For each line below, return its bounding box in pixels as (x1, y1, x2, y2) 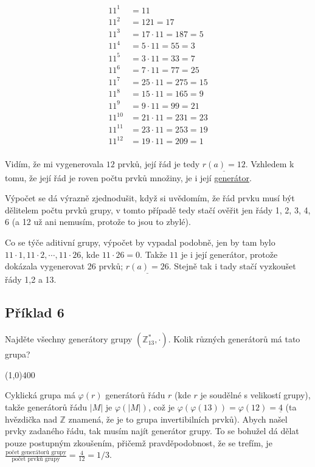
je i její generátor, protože (181, 247, 278, 260)
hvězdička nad (5, 412, 57, 425)
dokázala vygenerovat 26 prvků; (5, 260, 123, 272)
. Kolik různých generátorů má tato (168, 333, 300, 345)
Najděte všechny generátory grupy (5, 333, 133, 345)
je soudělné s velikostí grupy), (200, 389, 311, 401)
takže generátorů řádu (5, 400, 88, 413)
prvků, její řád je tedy (117, 157, 200, 170)
